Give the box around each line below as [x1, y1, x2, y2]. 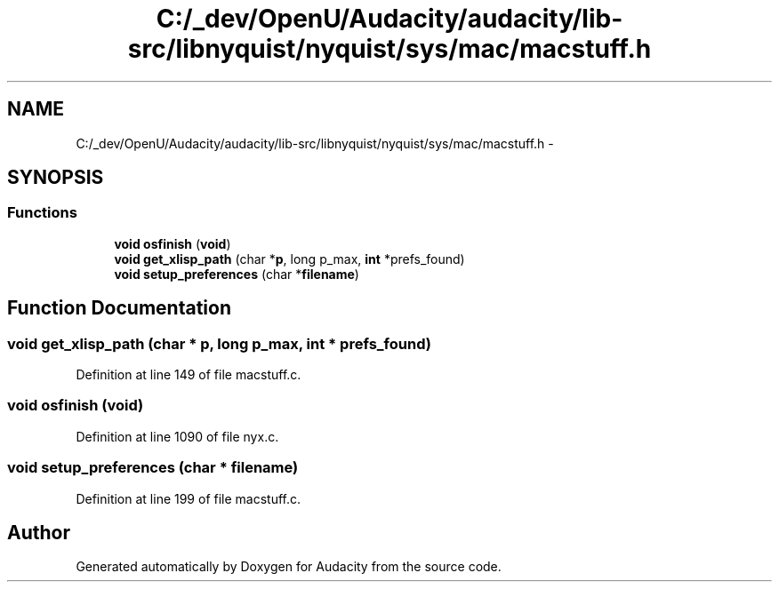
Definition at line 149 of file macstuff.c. [76, 367, 301, 383]
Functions [7, 203, 77, 222]
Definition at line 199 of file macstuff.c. [76, 490, 301, 506]
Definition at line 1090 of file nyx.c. [76, 428, 279, 444]
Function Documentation [7, 297, 231, 320]
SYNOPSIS [7, 166, 104, 189]
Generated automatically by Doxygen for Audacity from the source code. [76, 559, 502, 575]
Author [7, 521, 70, 544]
